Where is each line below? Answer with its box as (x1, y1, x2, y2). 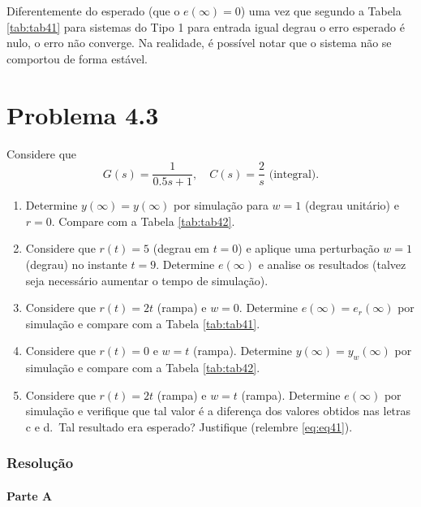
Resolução (6, 453, 74, 473)
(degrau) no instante (25, 255, 127, 272)
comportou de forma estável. (6, 50, 148, 67)
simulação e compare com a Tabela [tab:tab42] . (25, 359, 260, 376)
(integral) (268, 168, 316, 180)
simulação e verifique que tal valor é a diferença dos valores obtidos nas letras (25, 402, 411, 419)
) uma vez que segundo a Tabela (240, 2, 402, 19)
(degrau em (153, 240, 209, 257)
